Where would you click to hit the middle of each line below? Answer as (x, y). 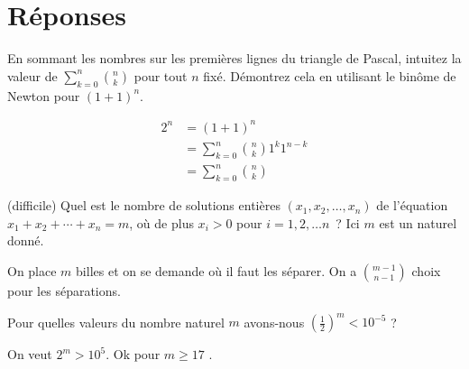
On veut (30, 354)
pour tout (161, 75)
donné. (26, 240)
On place (32, 271)
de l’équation (412, 205)
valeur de (32, 75)
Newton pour (44, 95)
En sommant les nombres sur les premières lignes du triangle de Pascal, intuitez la (234, 58)
